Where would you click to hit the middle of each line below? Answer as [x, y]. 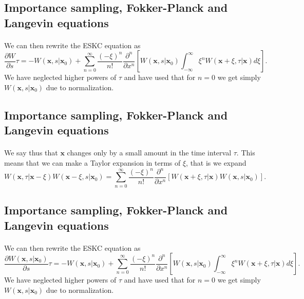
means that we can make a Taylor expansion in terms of [92, 162]
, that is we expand [216, 162]
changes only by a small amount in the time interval [149, 153]
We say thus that [31, 153]
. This [246, 153]
